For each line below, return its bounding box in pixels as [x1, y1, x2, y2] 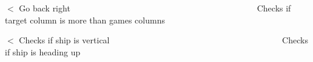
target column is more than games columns [5, 13, 165, 26]
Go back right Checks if [19, 2, 291, 14]
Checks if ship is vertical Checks [19, 34, 308, 46]
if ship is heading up [5, 45, 81, 58]
